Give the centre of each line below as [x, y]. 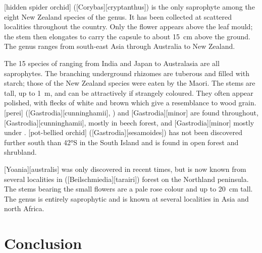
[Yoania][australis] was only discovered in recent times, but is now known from [125, 169]
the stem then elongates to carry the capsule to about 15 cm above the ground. [127, 36]
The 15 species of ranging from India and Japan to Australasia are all [112, 63]
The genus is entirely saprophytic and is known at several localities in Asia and [126, 198]
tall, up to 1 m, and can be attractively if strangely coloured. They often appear [129, 92]
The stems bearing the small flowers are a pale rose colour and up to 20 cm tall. [128, 189]
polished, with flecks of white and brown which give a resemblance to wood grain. [130, 103]
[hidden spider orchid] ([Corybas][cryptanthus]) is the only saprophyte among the [129, 7]
